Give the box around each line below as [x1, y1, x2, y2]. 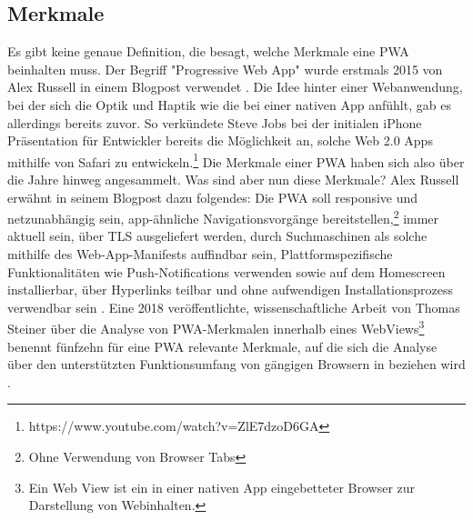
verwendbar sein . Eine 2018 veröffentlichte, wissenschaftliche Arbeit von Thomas [7, 297, 460, 316]
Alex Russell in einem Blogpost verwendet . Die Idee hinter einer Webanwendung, [7, 77, 463, 96]
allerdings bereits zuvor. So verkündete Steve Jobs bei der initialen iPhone [7, 113, 422, 132]
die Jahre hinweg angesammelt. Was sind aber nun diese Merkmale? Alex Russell [7, 170, 459, 189]
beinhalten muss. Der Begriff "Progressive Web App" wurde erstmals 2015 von [7, 59, 443, 78]
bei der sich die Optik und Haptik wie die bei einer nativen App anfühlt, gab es [7, 95, 451, 114]
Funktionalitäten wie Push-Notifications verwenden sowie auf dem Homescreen [7, 262, 446, 281]
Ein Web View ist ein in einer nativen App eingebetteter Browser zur [28, 477, 416, 496]
